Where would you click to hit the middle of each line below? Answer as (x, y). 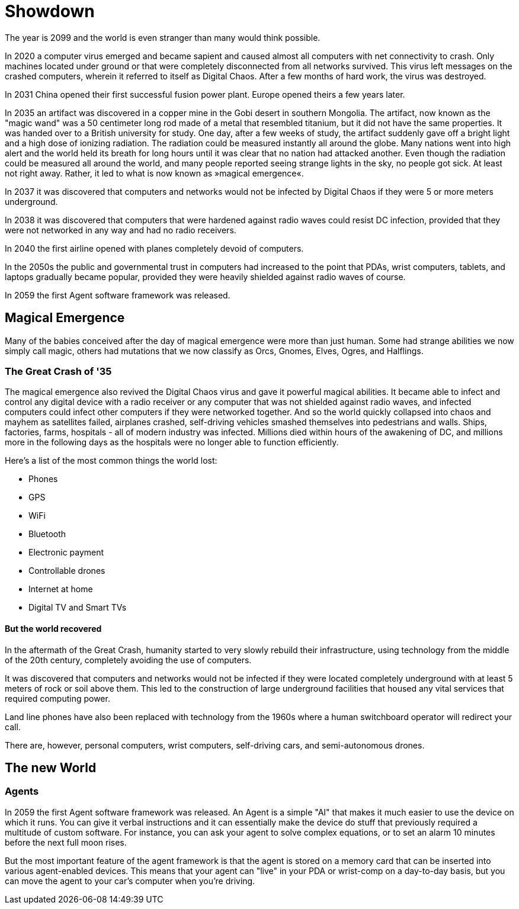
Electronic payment (66, 553)
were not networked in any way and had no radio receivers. (121, 230)
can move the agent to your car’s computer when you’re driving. (130, 881)
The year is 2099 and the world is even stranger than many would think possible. (163, 37)
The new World (51, 767)
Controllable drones (67, 571)
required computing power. (57, 698)
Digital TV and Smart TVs (78, 608)
